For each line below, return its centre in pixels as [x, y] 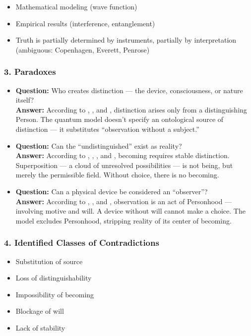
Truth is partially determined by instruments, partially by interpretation [126, 40]
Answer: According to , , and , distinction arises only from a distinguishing [131, 109]
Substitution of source [49, 261]
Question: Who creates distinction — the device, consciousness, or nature [129, 90]
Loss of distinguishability [54, 278]
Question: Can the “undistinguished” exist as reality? [99, 145]
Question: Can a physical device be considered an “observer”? [112, 191]
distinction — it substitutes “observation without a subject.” [107, 129]
